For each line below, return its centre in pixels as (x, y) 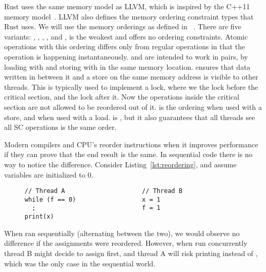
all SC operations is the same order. (60, 127)
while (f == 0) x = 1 (93, 199)
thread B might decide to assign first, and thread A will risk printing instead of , (131, 253)
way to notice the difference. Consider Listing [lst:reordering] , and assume (120, 164)
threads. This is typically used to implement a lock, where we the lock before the (131, 86)
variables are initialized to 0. (49, 174)
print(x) (39, 217)
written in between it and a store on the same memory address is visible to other (131, 77)
